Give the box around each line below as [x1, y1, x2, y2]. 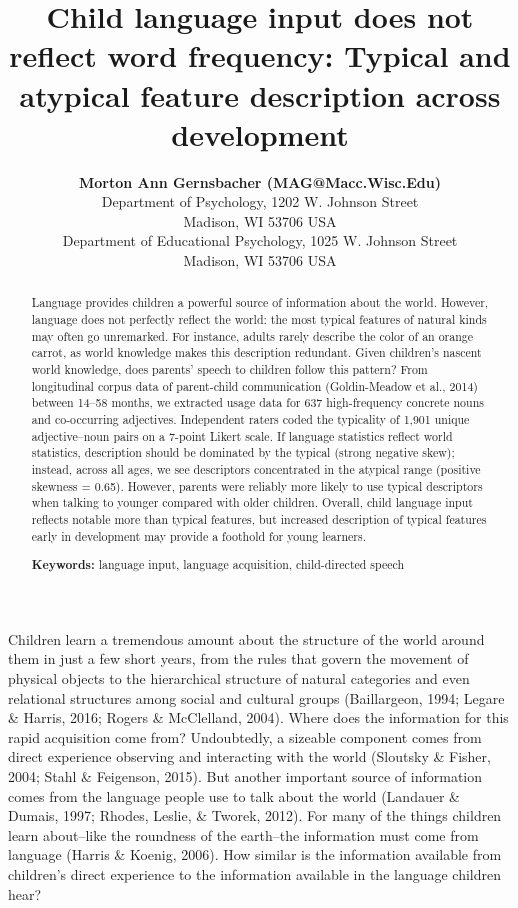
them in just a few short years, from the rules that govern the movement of [8, 648, 469, 669]
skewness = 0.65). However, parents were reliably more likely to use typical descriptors [31, 477, 483, 494]
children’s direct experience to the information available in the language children [8, 863, 502, 884]
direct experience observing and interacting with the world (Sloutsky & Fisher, [8, 746, 491, 767]
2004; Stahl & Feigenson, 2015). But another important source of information [8, 766, 483, 786]
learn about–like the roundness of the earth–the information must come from [8, 824, 479, 845]
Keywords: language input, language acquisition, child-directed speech [31, 556, 405, 574]
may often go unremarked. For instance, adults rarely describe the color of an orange [31, 327, 474, 344]
